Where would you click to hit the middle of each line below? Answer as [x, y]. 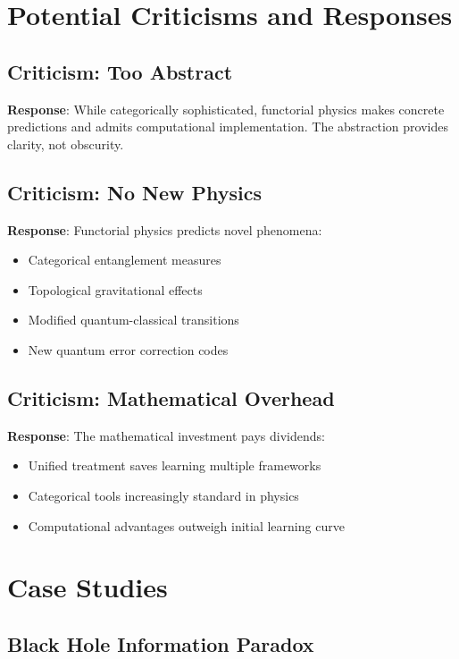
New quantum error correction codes [128, 349]
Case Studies [88, 587]
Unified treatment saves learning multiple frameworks [175, 465]
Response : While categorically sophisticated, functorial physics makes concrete [226, 109]
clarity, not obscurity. [66, 144]
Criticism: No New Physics [134, 192]
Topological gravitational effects [115, 289]
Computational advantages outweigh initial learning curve [186, 525]
